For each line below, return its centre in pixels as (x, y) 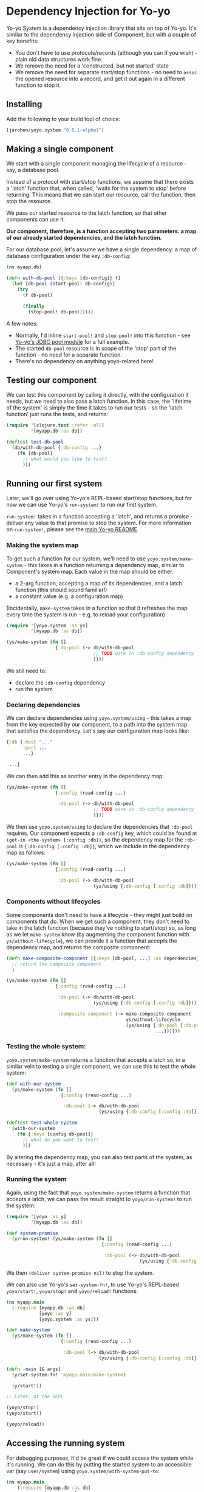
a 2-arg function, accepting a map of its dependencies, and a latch (98, 583)
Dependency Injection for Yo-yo (88, 11)
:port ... (35, 748)
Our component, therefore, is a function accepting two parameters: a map (101, 231)
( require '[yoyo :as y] (36, 1216)
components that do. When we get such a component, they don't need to (98, 921)
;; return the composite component (57, 964)
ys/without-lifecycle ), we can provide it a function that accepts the (92, 941)
